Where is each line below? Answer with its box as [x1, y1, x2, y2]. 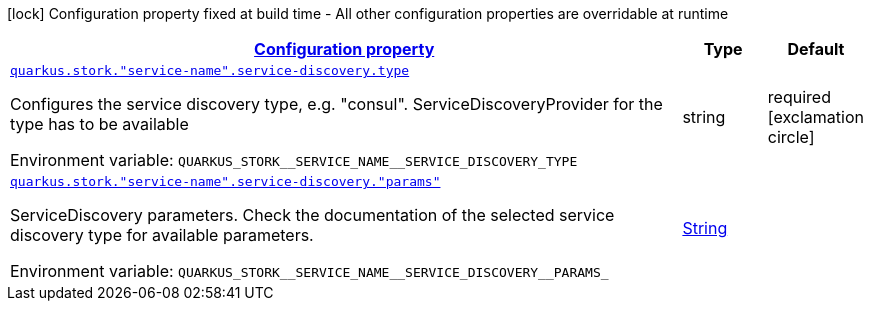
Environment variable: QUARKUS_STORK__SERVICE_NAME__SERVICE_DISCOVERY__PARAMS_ [10, 261, 609, 281]
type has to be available [10, 114, 189, 134]
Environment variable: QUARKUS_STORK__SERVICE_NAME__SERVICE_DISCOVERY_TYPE [10, 150, 578, 170]
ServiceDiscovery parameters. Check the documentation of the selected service [10, 205, 615, 225]
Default [787, 39, 845, 59]
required [767, 86, 831, 107]
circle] [767, 126, 815, 147]
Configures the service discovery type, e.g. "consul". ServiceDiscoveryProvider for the [10, 94, 663, 114]
